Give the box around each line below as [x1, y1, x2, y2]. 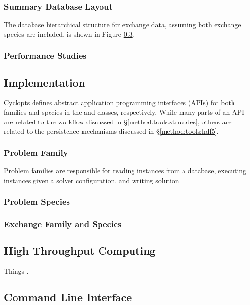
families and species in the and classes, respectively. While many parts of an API [4, 107, 245, 117]
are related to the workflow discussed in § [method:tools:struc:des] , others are [4, 116, 232, 126]
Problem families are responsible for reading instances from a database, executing [4, 166, 247, 176]
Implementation [4, 75, 85, 90]
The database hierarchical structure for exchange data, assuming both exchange [4, 19, 241, 30]
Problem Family [4, 146, 68, 158]
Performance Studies [4, 49, 87, 61]
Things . [4, 266, 29, 276]
